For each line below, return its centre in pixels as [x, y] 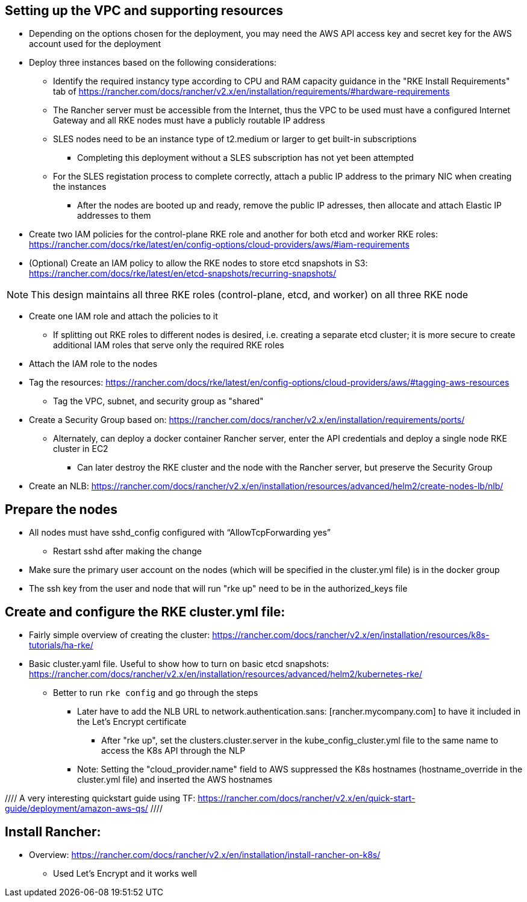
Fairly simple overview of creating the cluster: [120, 635]
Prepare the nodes [61, 509]
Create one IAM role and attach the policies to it [123, 316]
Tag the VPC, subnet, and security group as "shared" [158, 401]
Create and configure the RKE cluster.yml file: [145, 612]
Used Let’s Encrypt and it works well [125, 873]
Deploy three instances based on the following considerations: [153, 63]
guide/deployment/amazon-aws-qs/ [76, 809]
